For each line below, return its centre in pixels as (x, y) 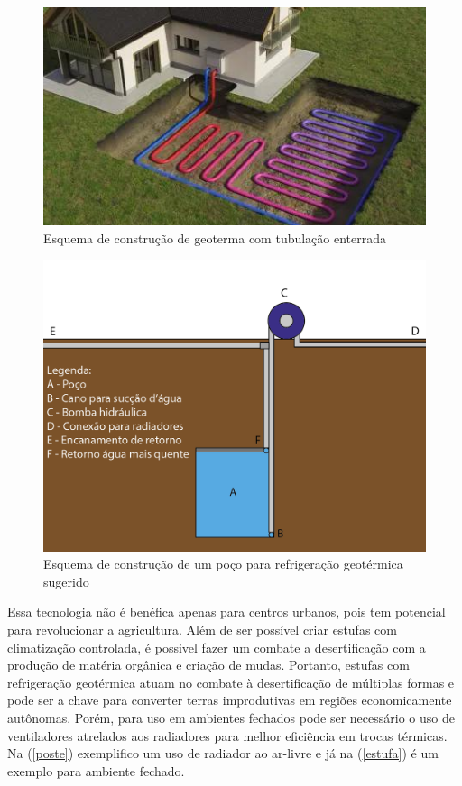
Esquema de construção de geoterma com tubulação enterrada (215, 238)
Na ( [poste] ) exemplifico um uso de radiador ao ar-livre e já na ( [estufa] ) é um (223, 753)
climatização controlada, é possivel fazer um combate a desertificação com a (217, 647)
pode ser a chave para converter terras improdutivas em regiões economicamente (230, 700)
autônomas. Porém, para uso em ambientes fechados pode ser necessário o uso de (231, 718)
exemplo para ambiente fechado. (96, 770)
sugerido (66, 581)
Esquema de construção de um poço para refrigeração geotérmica (223, 564)
